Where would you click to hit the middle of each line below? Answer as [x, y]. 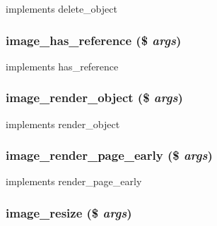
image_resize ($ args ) [69, 212]
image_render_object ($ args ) [94, 98]
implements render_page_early [74, 181]
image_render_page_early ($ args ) [109, 155]
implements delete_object [61, 8]
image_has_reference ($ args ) [94, 40]
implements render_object [63, 124]
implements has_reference [62, 66]
